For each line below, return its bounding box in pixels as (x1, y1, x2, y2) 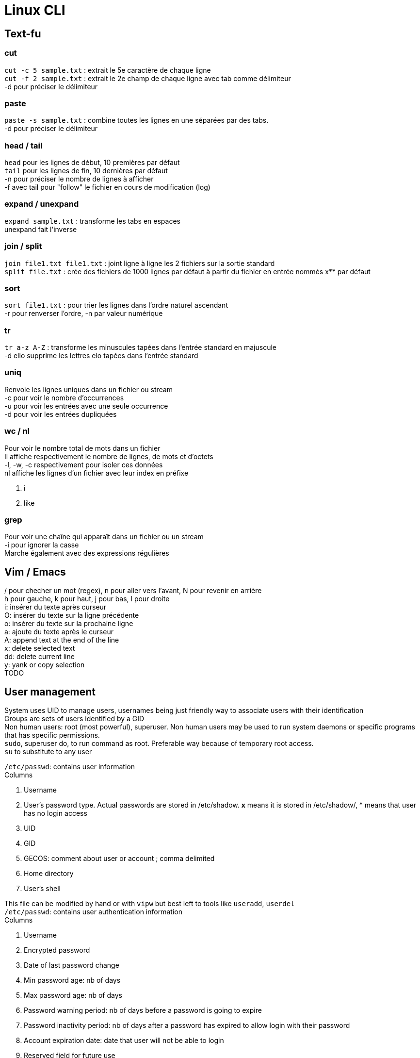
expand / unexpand (4, 199, 79, 209)
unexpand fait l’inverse (4, 225, 77, 233)
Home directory (24, 869, 74, 877)
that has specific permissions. (4, 730, 100, 739)
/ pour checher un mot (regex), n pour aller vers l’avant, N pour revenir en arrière (4, 586, 262, 595)
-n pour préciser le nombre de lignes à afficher (4, 175, 154, 183)
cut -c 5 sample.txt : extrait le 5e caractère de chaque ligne (4, 66, 211, 74)
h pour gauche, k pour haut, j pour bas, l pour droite (4, 595, 170, 603)
